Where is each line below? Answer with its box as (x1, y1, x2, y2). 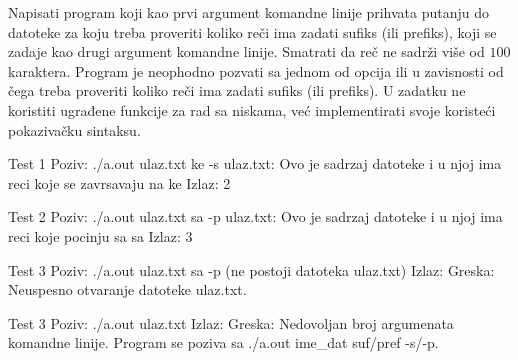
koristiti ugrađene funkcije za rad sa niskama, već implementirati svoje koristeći (8, 99, 496, 120)
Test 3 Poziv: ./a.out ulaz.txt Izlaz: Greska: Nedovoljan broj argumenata (8, 312, 454, 333)
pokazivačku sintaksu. (8, 119, 141, 140)
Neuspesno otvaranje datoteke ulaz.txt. (8, 279, 247, 300)
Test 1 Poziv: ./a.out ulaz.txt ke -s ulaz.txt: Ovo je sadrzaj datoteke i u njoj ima (8, 153, 502, 174)
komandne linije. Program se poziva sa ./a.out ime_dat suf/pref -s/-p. (8, 332, 439, 353)
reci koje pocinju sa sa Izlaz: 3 (8, 225, 193, 246)
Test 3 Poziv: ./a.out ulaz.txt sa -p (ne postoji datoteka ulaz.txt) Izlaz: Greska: (8, 259, 495, 280)
